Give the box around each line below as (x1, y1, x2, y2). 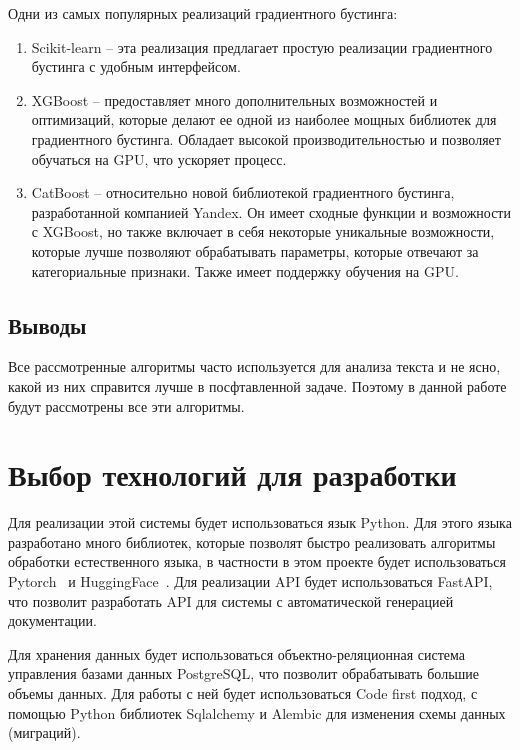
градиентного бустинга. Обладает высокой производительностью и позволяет (31, 128, 501, 149)
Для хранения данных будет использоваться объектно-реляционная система (8, 643, 466, 664)
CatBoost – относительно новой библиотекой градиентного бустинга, (31, 182, 455, 203)
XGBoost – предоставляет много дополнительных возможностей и (31, 89, 438, 110)
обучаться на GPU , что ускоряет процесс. (31, 148, 287, 169)
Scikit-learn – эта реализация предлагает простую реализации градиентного (31, 36, 493, 57)
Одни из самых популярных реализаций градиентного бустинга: (8, 3, 398, 23)
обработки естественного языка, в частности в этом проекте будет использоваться (8, 551, 506, 572)
